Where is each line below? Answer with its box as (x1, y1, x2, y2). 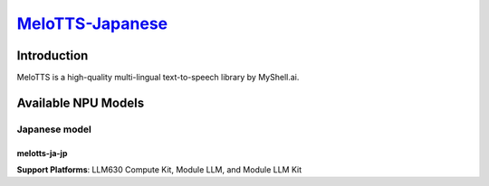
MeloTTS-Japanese (16, 14, 168, 33)
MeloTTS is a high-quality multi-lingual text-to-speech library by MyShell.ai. (16, 72, 300, 83)
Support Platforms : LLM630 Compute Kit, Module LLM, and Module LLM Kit (16, 164, 302, 175)
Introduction (16, 48, 89, 63)
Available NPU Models (16, 95, 145, 110)
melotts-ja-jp (16, 147, 68, 158)
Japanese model (16, 123, 92, 135)
